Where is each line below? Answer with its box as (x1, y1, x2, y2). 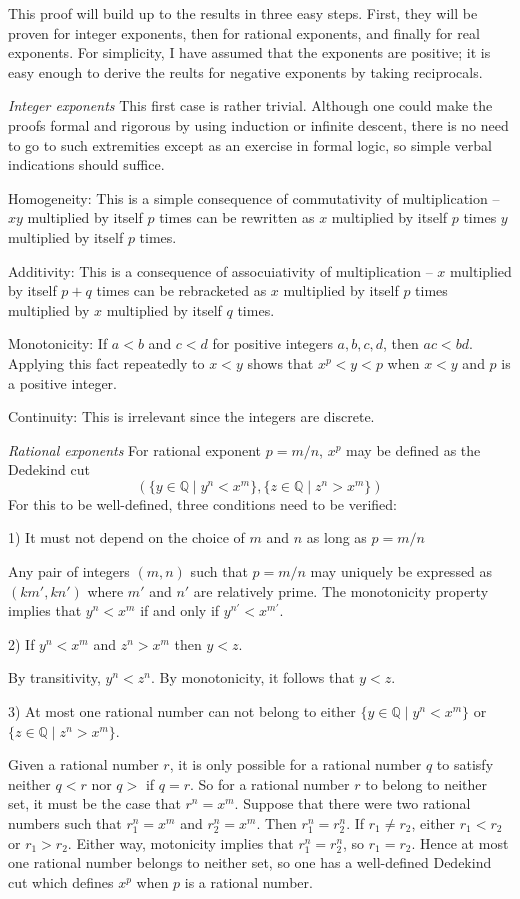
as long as (306, 527, 367, 548)
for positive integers (212, 333, 333, 354)
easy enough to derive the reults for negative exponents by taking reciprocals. (8, 61, 483, 82)
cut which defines (8, 871, 114, 892)
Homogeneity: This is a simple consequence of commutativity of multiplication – (8, 187, 500, 208)
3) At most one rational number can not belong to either (8, 701, 356, 722)
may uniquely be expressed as (310, 561, 493, 582)
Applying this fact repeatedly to (8, 352, 205, 373)
